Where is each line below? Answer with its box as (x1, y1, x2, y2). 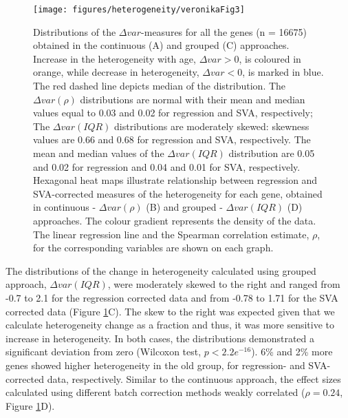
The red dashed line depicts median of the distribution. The (33, 79, 286, 93)
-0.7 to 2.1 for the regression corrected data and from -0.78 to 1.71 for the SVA (6, 290, 338, 304)
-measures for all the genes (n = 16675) (141, 24, 307, 39)
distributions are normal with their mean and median (80, 92, 305, 106)
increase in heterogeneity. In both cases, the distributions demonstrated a (6, 331, 315, 345)
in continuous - (33, 200, 96, 214)
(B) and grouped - (146, 200, 223, 214)
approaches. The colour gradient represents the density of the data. (33, 213, 316, 227)
